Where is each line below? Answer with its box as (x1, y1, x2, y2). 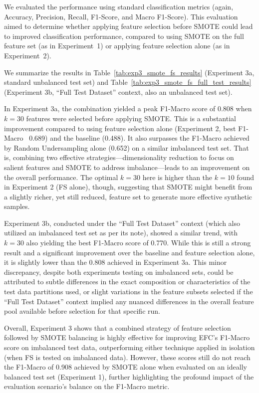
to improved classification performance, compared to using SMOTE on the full (4, 30, 244, 41)
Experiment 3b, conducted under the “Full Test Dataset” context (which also (4, 217, 241, 228)
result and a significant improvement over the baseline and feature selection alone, (4, 247, 255, 257)
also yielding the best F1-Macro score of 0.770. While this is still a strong (26, 237, 251, 248)
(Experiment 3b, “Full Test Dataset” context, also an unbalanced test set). (4, 86, 233, 97)
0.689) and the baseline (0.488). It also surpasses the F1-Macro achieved (29, 133, 250, 143)
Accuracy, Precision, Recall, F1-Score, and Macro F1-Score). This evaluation (4, 11, 238, 21)
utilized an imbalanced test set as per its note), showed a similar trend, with (4, 227, 238, 238)
